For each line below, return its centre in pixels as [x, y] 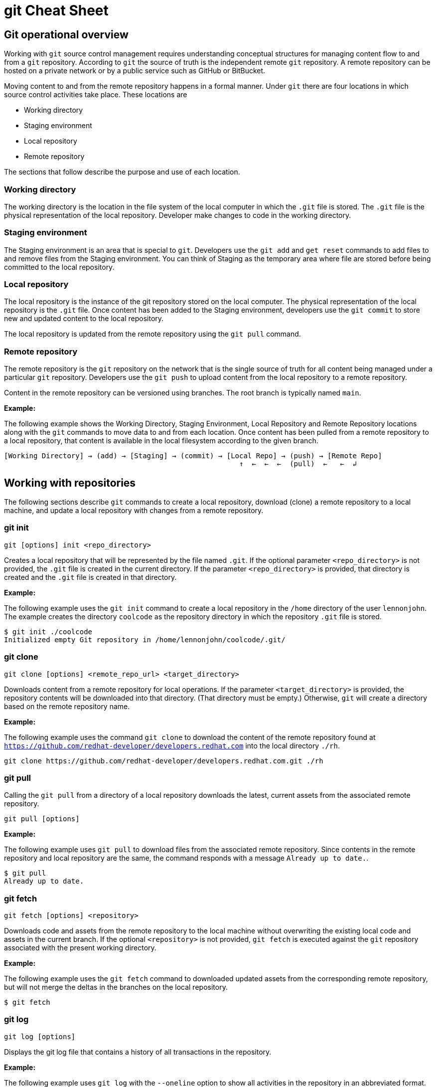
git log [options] [40, 1036]
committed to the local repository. [59, 267]
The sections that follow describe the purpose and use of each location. [122, 172]
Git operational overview [66, 34]
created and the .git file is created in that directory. [90, 577]
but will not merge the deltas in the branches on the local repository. [116, 987]
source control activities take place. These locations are [96, 95]
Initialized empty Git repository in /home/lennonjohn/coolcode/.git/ [145, 639]
